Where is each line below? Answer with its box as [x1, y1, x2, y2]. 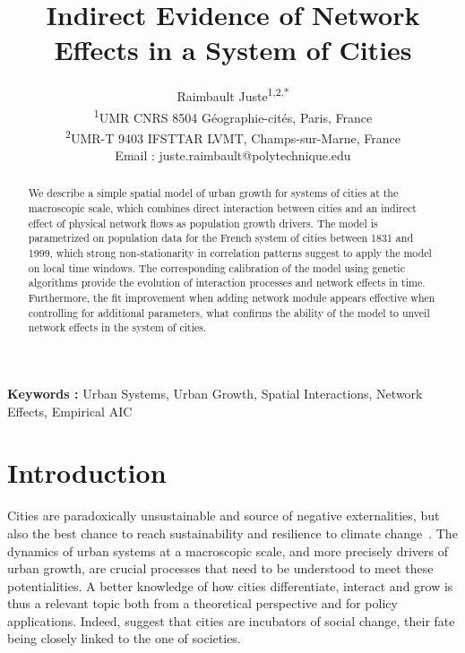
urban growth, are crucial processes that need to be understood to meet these [7, 559, 434, 578]
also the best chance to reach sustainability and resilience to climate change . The [7, 523, 458, 542]
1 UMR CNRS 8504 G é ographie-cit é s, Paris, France [93, 105, 373, 126]
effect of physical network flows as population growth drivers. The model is [28, 215, 378, 230]
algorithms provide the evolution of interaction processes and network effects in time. [28, 275, 426, 290]
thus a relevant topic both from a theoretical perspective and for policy [7, 594, 398, 613]
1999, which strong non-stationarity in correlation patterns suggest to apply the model [28, 245, 432, 261]
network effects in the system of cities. [28, 320, 207, 335]
